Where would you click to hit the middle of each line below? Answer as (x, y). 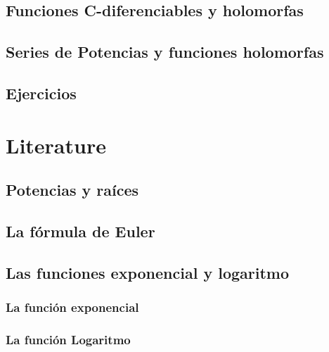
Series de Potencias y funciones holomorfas (165, 52)
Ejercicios (41, 93)
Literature (56, 145)
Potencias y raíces (72, 190)
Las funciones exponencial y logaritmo (148, 272)
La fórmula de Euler (80, 231)
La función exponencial (72, 307)
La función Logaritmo (68, 339)
